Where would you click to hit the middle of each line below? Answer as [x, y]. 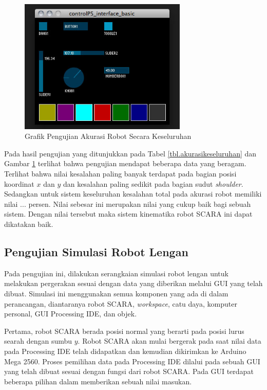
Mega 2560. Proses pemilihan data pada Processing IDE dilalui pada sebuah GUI [132, 361]
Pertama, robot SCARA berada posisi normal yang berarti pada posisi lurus [124, 331]
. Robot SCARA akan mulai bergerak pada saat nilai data [169, 341]
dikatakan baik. [29, 224]
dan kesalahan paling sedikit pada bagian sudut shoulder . [153, 183]
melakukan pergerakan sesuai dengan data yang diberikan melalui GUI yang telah [133, 283]
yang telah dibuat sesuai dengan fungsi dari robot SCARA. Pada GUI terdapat [129, 371]
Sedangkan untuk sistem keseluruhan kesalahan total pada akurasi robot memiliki [133, 194]
